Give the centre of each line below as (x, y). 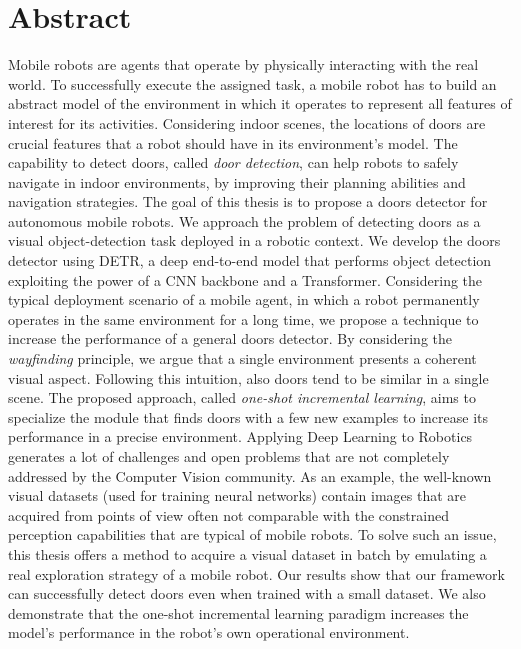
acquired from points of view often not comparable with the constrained (228, 514)
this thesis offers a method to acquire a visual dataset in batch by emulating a (247, 553)
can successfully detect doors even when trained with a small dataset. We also (247, 593)
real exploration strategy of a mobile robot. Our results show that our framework (256, 573)
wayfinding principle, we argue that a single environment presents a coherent (242, 358)
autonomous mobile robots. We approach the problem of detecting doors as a (244, 220)
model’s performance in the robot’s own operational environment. (209, 632)
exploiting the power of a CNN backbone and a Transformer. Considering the (245, 279)
